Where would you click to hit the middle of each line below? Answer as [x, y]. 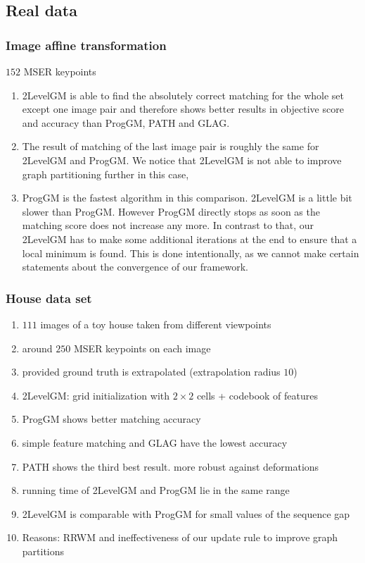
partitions [43, 551]
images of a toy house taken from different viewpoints [156, 324]
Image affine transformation [86, 45]
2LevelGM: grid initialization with [96, 395]
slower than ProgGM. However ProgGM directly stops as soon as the [171, 211]
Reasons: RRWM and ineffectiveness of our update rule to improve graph [180, 537]
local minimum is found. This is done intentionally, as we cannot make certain [191, 253]
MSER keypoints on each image [142, 348]
